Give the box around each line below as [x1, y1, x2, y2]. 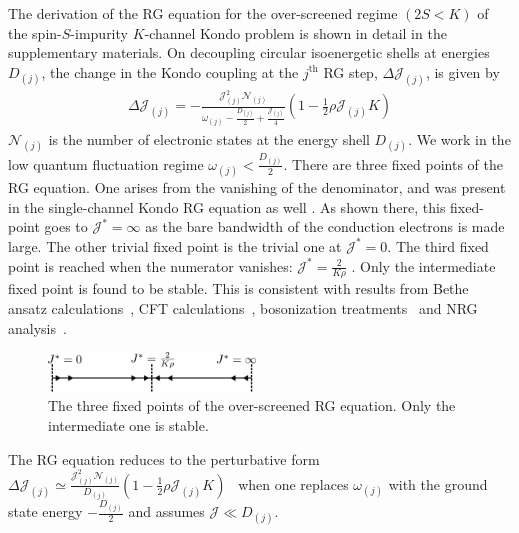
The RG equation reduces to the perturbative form [8, 448, 320, 469]
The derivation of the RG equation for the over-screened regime [8, 3, 398, 23]
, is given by [425, 61, 500, 82]
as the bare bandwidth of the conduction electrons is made [145, 216, 505, 237]
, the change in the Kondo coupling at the [41, 61, 299, 82]
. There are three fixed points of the [283, 153, 503, 174]
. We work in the [408, 128, 511, 149]
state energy [8, 501, 83, 522]
